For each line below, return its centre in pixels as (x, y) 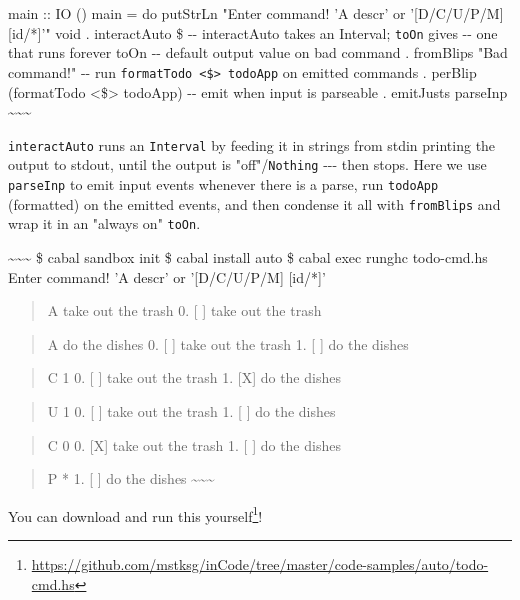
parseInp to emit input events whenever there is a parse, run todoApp (223, 184)
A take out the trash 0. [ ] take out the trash (184, 310)
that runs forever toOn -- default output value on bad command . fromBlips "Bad (258, 52)
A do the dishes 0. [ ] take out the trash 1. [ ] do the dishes (228, 343)
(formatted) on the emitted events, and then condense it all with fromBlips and (254, 203)
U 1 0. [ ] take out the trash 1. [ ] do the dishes (191, 410)
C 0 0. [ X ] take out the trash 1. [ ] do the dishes (194, 444)
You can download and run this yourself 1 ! (135, 514)
